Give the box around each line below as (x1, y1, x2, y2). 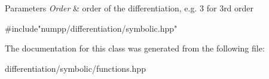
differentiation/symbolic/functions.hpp (5, 62, 146, 74)
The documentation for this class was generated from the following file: (5, 42, 265, 54)
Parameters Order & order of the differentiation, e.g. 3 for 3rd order (5, 2, 254, 14)
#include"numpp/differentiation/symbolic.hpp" (5, 22, 178, 34)
